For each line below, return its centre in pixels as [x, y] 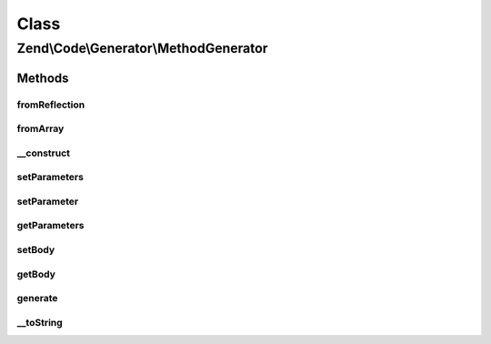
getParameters [51, 226]
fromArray [40, 129]
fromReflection [51, 105]
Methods [43, 78]
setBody [36, 249]
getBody [36, 274]
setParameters [50, 177]
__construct [44, 153]
